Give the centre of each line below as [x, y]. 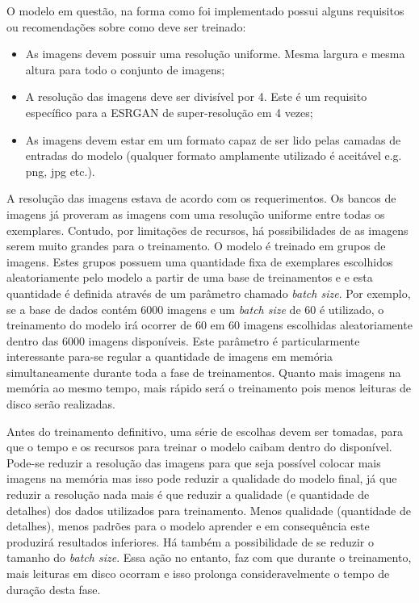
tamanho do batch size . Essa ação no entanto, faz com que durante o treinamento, [209, 557]
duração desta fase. [54, 589]
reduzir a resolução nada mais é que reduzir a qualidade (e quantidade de [188, 494]
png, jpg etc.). [60, 171]
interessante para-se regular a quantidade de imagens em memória [170, 356]
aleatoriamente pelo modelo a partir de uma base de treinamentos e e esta [190, 277]
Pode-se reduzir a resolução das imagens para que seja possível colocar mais [194, 462]
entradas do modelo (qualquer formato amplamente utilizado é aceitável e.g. [214, 155]
